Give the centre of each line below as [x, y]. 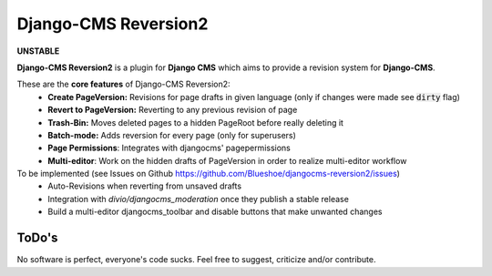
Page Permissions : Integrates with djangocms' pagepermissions [169, 148]
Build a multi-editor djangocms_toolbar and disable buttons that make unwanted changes [215, 212]
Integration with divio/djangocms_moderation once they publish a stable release [199, 199]
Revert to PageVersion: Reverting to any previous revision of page [173, 110]
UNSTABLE [38, 51]
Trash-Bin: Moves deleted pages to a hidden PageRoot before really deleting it [195, 122]
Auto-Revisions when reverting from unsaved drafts [144, 186]
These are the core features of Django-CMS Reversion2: [124, 84]
